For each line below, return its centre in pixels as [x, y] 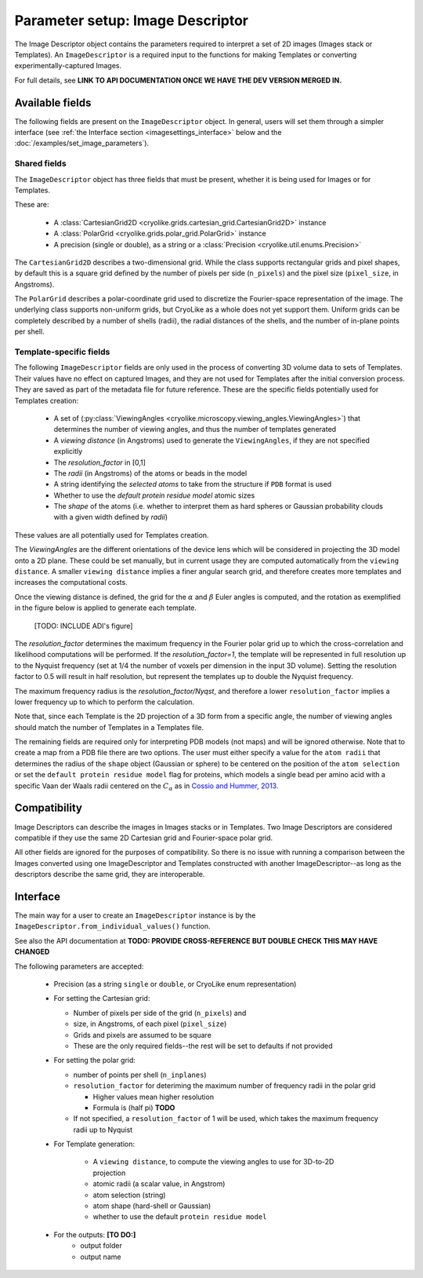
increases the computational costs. [71, 582]
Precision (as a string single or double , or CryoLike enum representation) [175, 984]
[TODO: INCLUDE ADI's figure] [83, 626]
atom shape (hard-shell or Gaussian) [152, 1206]
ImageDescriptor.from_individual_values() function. [112, 926]
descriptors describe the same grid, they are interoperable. [110, 875]
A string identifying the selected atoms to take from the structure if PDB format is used [193, 484]
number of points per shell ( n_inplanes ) [140, 1075]
